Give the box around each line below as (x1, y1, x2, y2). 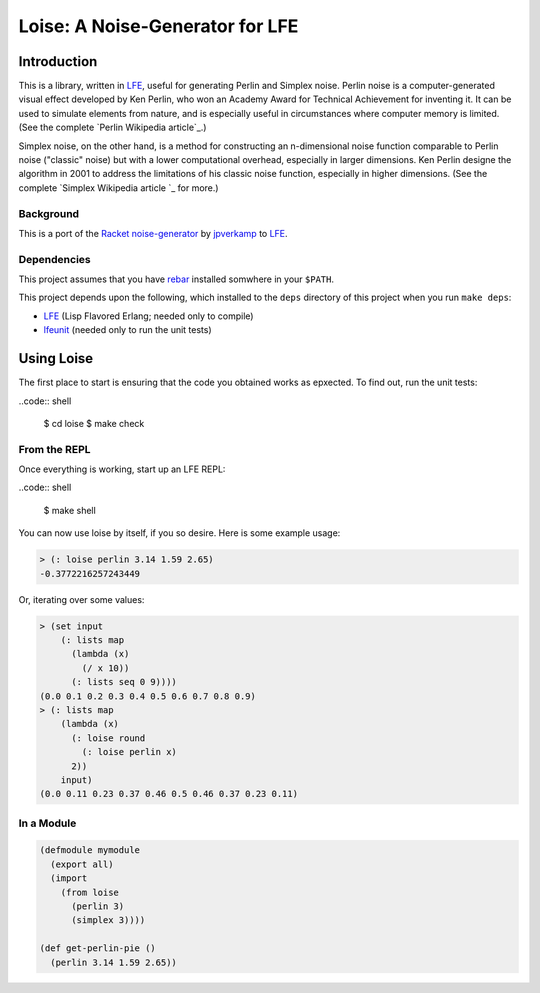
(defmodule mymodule (39, 845, 140, 856)
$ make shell (43, 504, 97, 516)
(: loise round (71, 732, 146, 744)
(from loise (60, 886, 120, 898)
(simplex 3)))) (71, 915, 146, 926)
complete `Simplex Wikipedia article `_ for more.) (18, 181, 219, 194)
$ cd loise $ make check (43, 417, 145, 429)
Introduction (18, 53, 98, 70)
